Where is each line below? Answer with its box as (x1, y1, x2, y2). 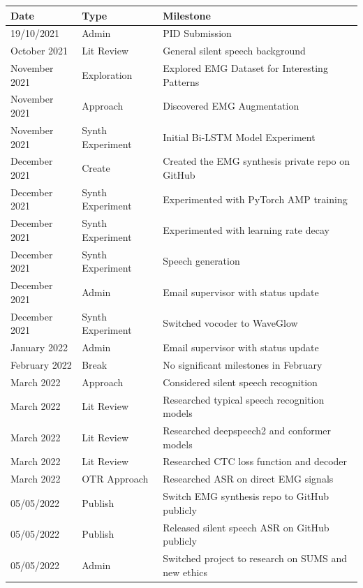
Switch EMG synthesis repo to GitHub (163, 489, 329, 504)
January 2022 (10, 339, 68, 354)
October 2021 (10, 43, 68, 58)
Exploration (82, 67, 133, 82)
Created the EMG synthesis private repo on (163, 154, 350, 168)
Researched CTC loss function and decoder (163, 454, 348, 469)
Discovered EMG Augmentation (163, 98, 299, 113)
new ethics (163, 564, 208, 579)
